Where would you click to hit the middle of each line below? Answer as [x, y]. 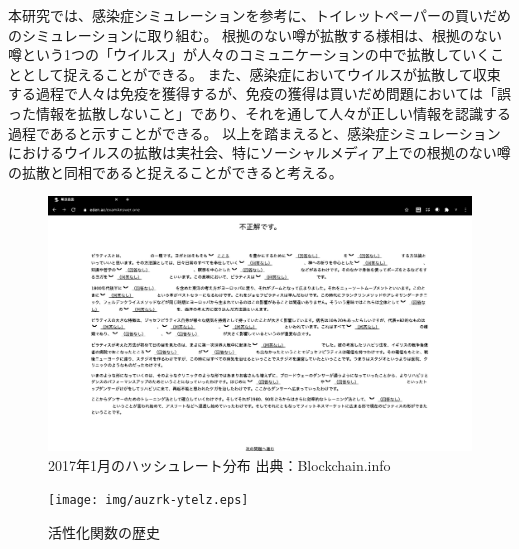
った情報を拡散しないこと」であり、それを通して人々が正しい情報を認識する [259, 112]
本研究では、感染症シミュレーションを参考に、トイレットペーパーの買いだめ [259, 15]
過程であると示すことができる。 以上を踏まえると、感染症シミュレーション [254, 132]
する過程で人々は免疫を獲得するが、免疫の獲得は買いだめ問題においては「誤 [260, 93]
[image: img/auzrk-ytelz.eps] [148, 500]
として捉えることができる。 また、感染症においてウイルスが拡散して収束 [261, 73]
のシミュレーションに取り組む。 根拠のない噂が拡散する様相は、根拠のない [255, 34]
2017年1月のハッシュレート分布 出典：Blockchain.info [219, 464]
